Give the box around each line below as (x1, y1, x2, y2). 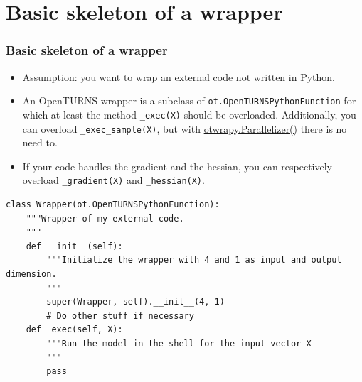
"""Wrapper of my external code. (26, 213, 184, 224)
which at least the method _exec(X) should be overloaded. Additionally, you (22, 107, 356, 121)
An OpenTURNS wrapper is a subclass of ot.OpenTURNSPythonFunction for (22, 93, 356, 108)
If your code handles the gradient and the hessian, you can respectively (22, 158, 332, 173)
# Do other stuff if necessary (46, 310, 194, 321)
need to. (22, 135, 58, 150)
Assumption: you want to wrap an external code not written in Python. (22, 69, 335, 84)
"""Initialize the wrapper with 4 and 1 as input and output (46, 255, 342, 266)
